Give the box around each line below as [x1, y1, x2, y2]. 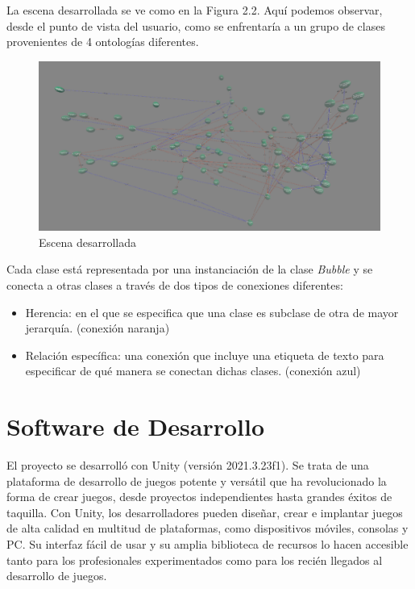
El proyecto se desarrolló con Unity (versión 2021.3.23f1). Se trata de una [6, 457, 369, 473]
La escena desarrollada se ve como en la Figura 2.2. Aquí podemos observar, [6, 2, 383, 18]
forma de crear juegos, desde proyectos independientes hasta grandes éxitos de [6, 488, 392, 505]
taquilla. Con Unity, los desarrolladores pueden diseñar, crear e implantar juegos [6, 503, 403, 520]
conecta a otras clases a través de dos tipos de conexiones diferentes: [6, 276, 343, 293]
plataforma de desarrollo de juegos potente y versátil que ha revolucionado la [6, 472, 387, 489]
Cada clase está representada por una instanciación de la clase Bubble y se [6, 261, 373, 278]
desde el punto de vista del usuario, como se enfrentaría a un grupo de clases [6, 17, 385, 34]
